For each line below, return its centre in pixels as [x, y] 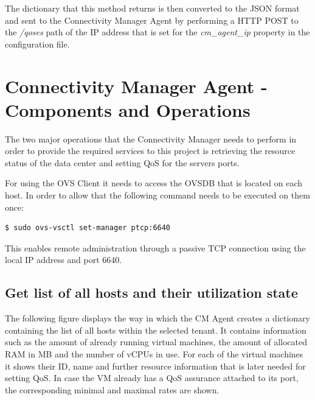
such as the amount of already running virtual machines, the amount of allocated [156, 342]
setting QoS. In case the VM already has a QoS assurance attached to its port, [152, 378]
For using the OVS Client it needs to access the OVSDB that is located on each [154, 183]
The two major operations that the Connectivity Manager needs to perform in [151, 139]
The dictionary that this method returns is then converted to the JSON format [152, 8]
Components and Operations [128, 109]
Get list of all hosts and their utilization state [151, 293]
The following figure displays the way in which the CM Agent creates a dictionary [157, 318]
